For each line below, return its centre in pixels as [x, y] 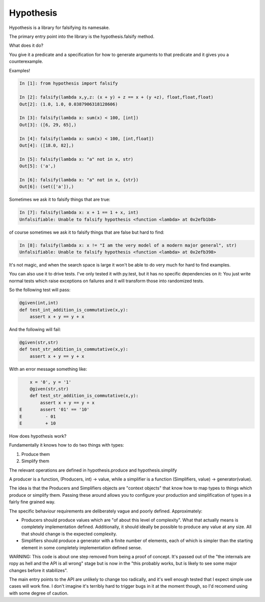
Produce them [36, 454]
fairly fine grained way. [32, 502]
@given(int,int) [39, 303]
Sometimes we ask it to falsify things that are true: [60, 200]
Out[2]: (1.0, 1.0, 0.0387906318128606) [68, 104]
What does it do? [26, 45]
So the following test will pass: [40, 290]
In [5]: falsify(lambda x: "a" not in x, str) [76, 159]
